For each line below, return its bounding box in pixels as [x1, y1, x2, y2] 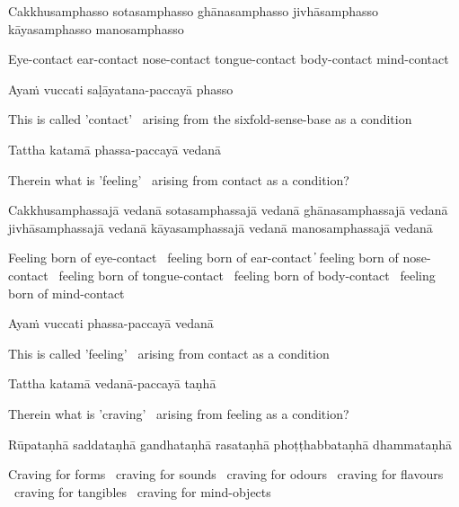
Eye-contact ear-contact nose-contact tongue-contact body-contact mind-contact [8, 49, 449, 68]
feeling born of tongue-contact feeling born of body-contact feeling [58, 265, 436, 284]
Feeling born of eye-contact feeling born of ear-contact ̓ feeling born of [8, 248, 399, 267]
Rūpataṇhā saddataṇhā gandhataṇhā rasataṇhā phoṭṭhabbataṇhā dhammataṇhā [8, 434, 453, 453]
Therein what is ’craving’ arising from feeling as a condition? [8, 404, 349, 422]
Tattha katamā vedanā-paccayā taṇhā [8, 374, 216, 393]
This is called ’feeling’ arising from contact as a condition [8, 343, 330, 362]
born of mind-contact [8, 283, 125, 302]
